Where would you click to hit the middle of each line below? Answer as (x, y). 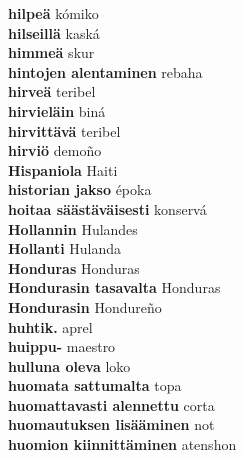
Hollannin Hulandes (73, 228)
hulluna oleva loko (69, 365)
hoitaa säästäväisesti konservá (107, 208)
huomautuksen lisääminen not (111, 424)
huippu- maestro (62, 346)
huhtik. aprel (50, 326)
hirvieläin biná (57, 110)
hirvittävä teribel (64, 130)
